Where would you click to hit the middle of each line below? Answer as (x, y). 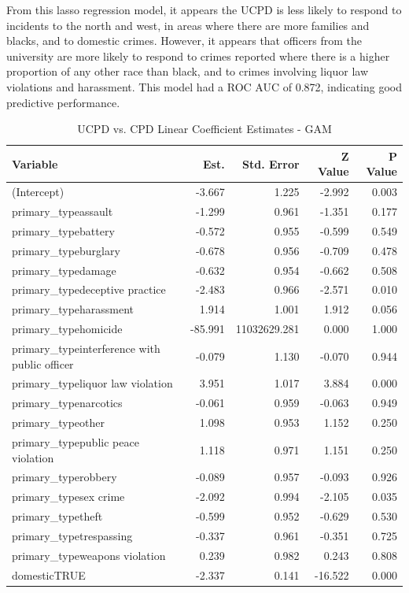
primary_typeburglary (66, 250)
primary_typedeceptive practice (89, 289)
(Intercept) (38, 192)
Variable (35, 163)
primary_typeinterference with (86, 348)
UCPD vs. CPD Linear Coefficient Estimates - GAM (204, 129)
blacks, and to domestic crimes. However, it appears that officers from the (184, 41)
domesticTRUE (49, 574)
